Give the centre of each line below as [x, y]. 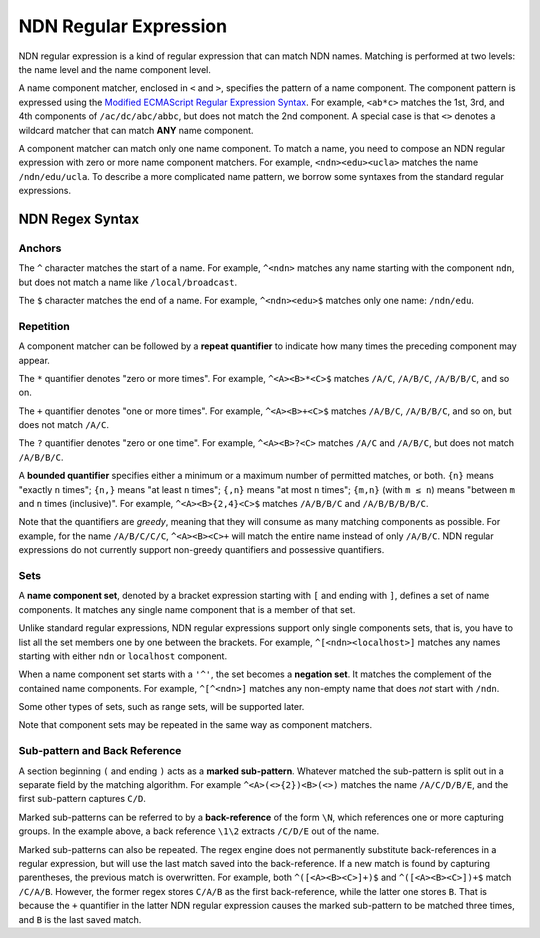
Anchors [40, 248]
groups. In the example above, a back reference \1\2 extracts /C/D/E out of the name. [199, 831]
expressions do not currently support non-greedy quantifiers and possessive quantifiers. [201, 550]
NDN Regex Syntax [79, 218]
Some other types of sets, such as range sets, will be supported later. [161, 707]
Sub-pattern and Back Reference [100, 751]
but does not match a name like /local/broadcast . [128, 282]
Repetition [44, 326]
